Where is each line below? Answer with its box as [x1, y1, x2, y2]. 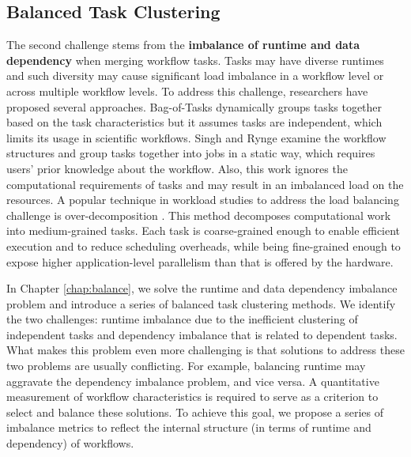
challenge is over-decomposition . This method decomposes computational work [6, 206, 391, 223]
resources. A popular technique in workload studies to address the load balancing [6, 191, 399, 208]
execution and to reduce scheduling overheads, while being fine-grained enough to [6, 237, 401, 254]
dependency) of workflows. [6, 435, 134, 451]
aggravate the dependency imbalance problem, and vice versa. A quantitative [6, 372, 379, 389]
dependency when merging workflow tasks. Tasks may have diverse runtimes [6, 51, 384, 68]
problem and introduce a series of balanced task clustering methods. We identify [6, 295, 396, 312]
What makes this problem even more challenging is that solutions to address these [6, 342, 405, 358]
